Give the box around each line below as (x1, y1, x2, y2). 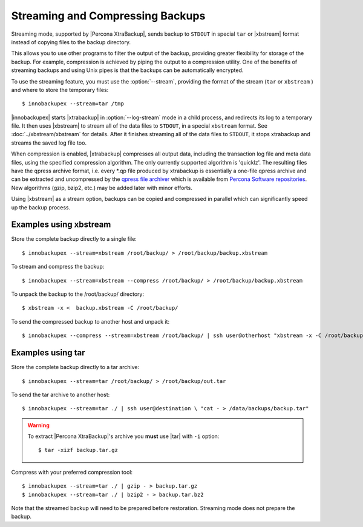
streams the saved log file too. (11, 139, 87, 146)
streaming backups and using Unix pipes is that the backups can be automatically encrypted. (11, 67, 244, 74)
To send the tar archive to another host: (11, 391, 110, 398)
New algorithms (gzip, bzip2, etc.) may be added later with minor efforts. (11, 184, 193, 191)
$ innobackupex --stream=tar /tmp (22, 100, 124, 107)
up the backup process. (11, 203, 71, 211)
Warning (27, 421, 50, 429)
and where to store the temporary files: (11, 86, 109, 93)
